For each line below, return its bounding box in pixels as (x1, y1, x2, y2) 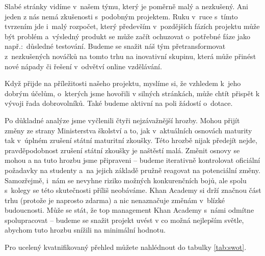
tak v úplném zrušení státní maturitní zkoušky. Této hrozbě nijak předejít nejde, (5, 135, 257, 146)
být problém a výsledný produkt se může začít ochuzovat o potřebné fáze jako (5, 31, 251, 41)
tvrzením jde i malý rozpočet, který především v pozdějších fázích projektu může (5, 21, 260, 32)
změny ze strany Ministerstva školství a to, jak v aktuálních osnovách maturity (5, 125, 252, 135)
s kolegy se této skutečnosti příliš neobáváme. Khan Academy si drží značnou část (5, 185, 261, 195)
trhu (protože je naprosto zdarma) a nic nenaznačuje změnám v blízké (5, 194, 225, 205)
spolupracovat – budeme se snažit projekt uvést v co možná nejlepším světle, (5, 214, 244, 225)
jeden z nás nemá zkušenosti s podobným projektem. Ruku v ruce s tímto (5, 11, 238, 21)
